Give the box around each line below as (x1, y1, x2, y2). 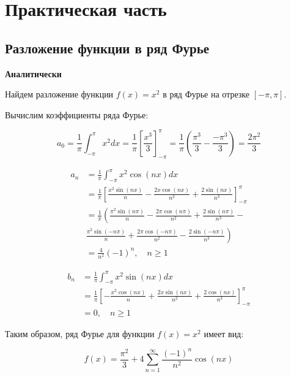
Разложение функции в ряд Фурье (5, 38, 210, 57)
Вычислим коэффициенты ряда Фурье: (5, 108, 149, 121)
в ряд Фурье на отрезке (163, 88, 250, 101)
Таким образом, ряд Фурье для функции (5, 327, 155, 340)
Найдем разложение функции (5, 88, 114, 101)
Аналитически (5, 67, 62, 80)
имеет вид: (204, 327, 244, 340)
